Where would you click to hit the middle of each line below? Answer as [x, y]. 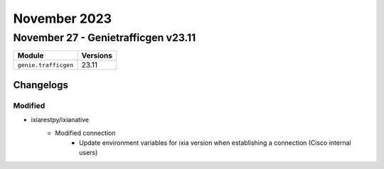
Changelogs [41, 85]
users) [89, 153]
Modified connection [85, 133]
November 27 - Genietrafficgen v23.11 [105, 38]
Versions [97, 55]
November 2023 [63, 18]
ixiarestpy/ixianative [60, 120]
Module [31, 55]
